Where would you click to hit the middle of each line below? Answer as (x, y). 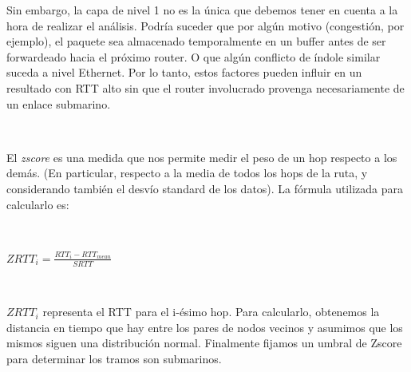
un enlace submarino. (59, 103)
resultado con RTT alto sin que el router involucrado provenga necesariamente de (205, 87)
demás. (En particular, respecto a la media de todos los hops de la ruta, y (187, 173)
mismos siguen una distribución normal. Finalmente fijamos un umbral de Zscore (204, 343)
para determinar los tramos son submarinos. (114, 358)
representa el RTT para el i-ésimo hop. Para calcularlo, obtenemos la (211, 312)
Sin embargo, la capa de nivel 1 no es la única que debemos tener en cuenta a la (202, 10)
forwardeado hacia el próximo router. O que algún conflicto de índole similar (194, 56)
